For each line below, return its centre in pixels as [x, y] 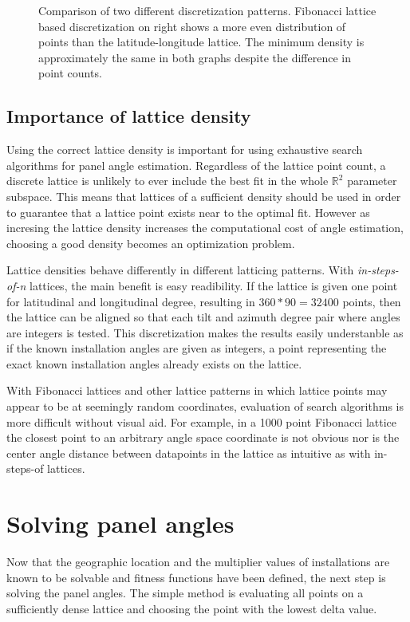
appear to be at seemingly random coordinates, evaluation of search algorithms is [205, 406]
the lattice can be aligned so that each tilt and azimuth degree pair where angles [203, 317]
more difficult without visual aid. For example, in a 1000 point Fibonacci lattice [202, 421]
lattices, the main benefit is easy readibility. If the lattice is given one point [214, 285]
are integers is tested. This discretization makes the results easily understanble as [205, 332]
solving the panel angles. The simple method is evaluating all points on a [185, 593]
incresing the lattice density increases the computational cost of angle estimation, [205, 228]
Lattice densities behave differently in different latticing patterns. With [180, 270]
